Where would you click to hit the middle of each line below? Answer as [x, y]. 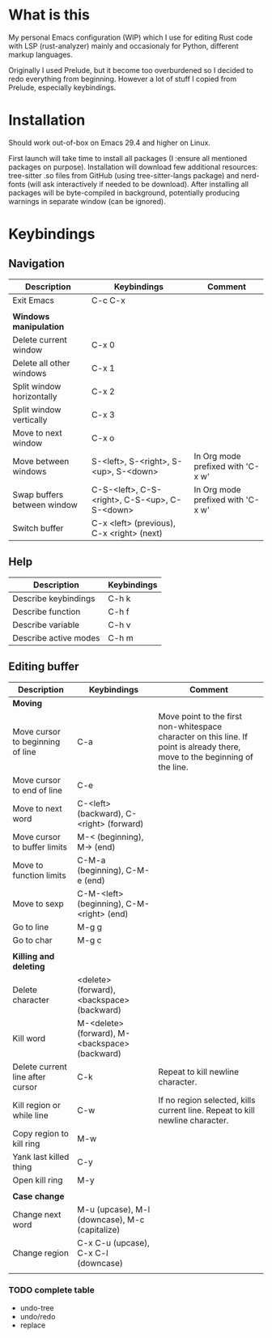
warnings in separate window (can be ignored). [87, 201]
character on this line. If [203, 736]
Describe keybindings [54, 599]
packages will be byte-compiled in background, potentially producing [124, 193]
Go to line [31, 927]
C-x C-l [92, 1253]
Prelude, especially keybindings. [62, 87]
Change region [40, 1253]
